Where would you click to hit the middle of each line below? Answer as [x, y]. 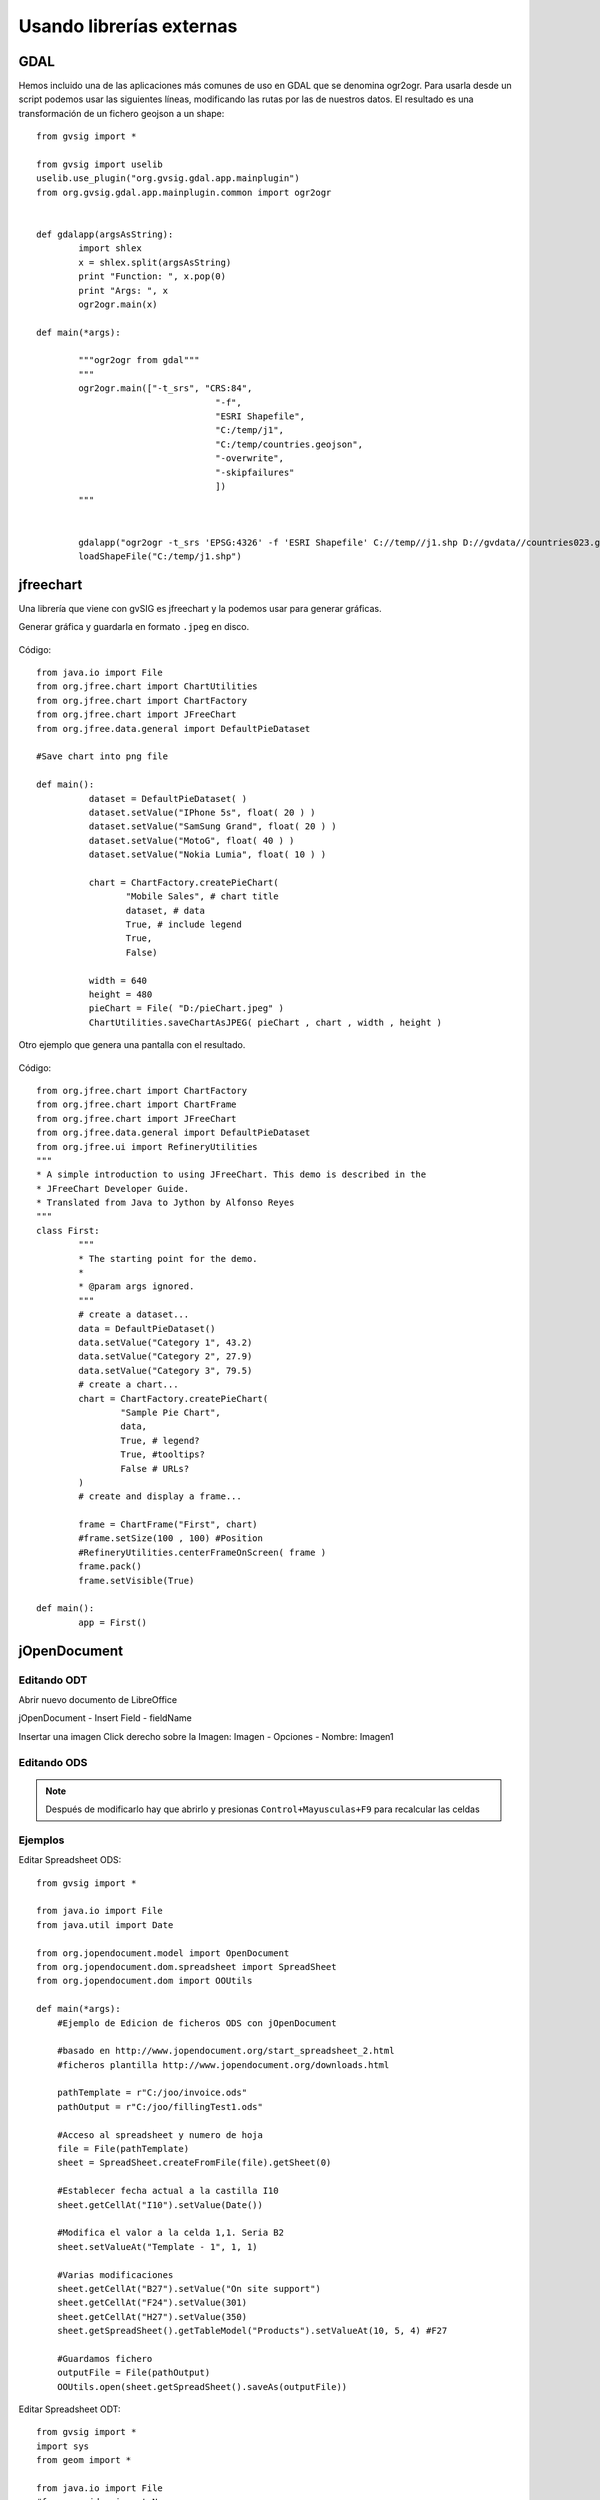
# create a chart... [128, 1384]
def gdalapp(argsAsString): [105, 234]
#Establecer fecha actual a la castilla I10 [167, 2191]
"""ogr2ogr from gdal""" [139, 360]
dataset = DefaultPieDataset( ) [168, 798]
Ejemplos [41, 1840]
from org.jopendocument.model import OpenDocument [163, 1953]
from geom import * [84, 2460]
